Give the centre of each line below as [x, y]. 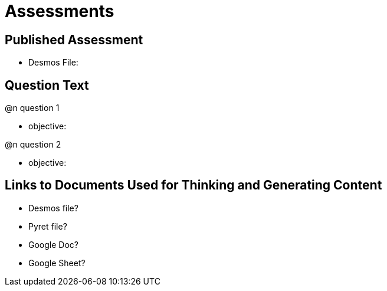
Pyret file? [48, 226]
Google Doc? [53, 244]
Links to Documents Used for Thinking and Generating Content [193, 185]
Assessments [60, 11]
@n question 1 [32, 108]
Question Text [47, 85]
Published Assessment [74, 40]
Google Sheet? [57, 263]
